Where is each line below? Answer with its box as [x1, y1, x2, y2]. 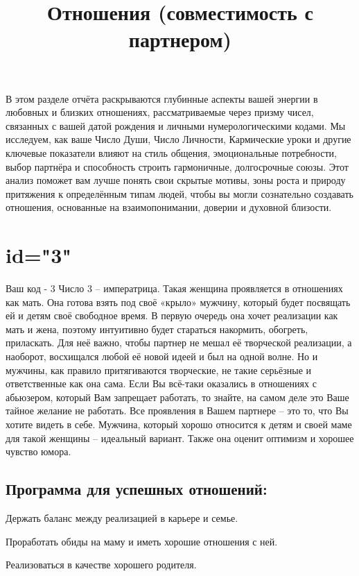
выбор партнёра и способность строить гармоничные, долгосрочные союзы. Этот [6, 159, 349, 173]
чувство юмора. [6, 444, 71, 459]
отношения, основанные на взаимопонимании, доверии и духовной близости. [6, 200, 332, 214]
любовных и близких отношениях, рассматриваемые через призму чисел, [6, 105, 314, 119]
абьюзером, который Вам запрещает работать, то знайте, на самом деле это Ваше [6, 389, 349, 404]
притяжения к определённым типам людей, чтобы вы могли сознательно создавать [6, 186, 353, 201]
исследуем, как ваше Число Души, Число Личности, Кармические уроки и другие [6, 132, 351, 146]
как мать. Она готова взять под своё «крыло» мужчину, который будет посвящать [6, 294, 351, 309]
